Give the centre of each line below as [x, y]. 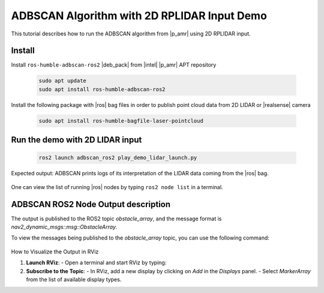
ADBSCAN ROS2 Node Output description [91, 204]
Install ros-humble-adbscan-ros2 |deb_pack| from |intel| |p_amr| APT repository [114, 65]
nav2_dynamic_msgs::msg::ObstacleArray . [64, 227]
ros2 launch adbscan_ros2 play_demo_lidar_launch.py [118, 158]
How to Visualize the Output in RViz [55, 252]
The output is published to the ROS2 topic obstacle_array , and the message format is [116, 219]
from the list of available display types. [74, 280]
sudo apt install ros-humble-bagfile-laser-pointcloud [121, 121]
